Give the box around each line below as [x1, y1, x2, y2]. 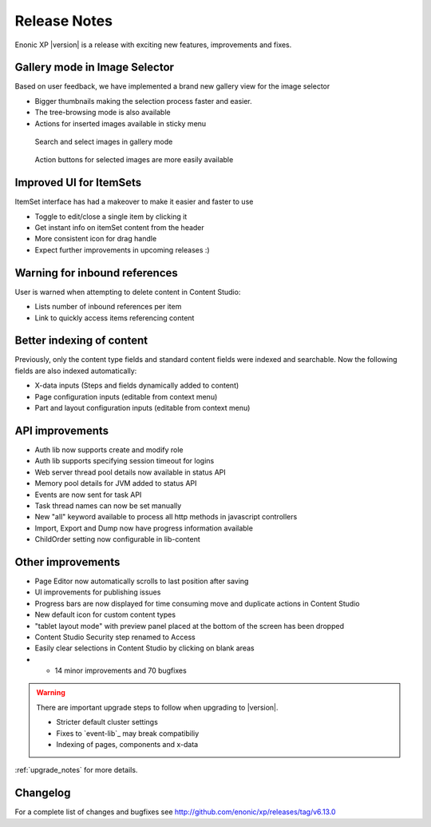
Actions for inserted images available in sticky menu [34, 118, 207, 128]
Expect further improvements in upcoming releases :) [34, 245, 211, 255]
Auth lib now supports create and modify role [34, 444, 184, 455]
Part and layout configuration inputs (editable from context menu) [34, 404, 251, 413]
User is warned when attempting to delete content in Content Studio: [14, 287, 241, 296]
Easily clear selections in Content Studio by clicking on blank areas [34, 643, 255, 653]
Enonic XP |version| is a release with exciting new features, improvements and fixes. [14, 40, 292, 50]
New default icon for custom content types [34, 610, 176, 619]
